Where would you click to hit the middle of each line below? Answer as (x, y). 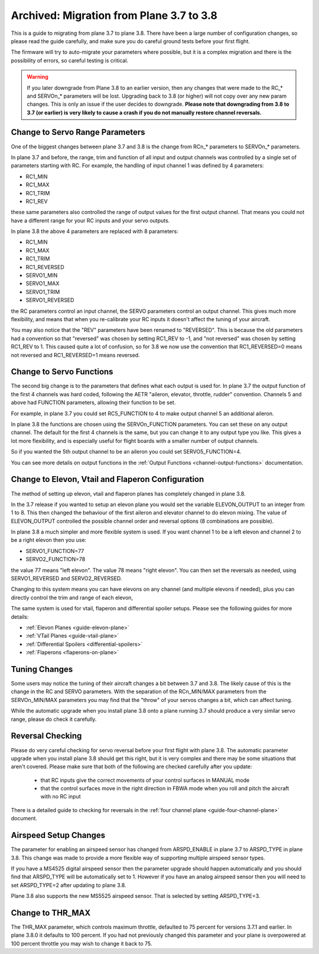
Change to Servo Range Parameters (78, 132)
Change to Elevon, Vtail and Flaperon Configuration (108, 479)
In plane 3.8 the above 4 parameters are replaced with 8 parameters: (95, 231)
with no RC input (61, 797)
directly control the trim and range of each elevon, (72, 597)
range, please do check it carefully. (54, 719)
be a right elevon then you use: (49, 540)
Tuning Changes (42, 669)
